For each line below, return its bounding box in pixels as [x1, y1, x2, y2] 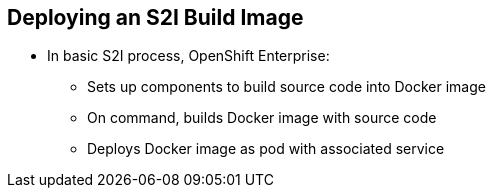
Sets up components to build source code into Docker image [87, 78, 486, 96]
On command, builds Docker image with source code [87, 109, 437, 127]
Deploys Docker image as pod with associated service [87, 140, 445, 158]
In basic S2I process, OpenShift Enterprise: [47, 47, 330, 65]
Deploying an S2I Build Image [7, 5, 304, 30]
